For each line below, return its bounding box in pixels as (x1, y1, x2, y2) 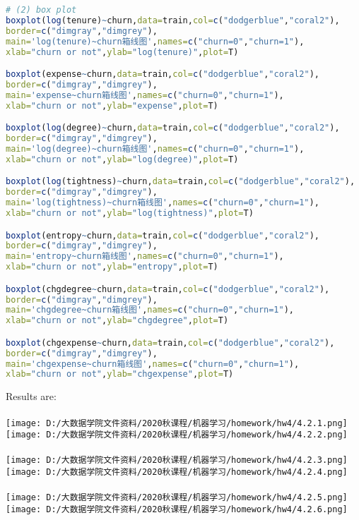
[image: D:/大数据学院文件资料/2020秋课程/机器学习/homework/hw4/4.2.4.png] (6, 467, 348, 478)
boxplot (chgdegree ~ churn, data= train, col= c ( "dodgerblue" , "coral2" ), (6, 284, 330, 294)
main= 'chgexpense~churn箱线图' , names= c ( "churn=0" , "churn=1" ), (6, 358, 300, 369)
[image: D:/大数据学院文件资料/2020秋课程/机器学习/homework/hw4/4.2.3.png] (6, 455, 348, 466)
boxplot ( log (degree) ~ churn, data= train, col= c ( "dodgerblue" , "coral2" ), (6, 123, 340, 133)
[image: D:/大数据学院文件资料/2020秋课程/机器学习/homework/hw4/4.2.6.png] (6, 504, 348, 514)
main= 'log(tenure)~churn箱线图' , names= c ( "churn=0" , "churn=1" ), (6, 36, 305, 47)
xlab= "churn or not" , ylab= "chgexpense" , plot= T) (6, 369, 234, 380)
